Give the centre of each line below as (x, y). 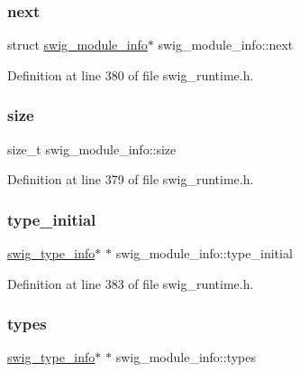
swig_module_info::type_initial (204, 253)
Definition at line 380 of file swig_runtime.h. (131, 74)
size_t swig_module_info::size (92, 149)
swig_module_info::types (186, 357)
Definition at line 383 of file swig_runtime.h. (131, 283)
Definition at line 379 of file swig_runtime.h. (131, 179)
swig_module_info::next (226, 45)
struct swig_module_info (77, 45)
